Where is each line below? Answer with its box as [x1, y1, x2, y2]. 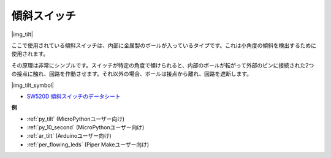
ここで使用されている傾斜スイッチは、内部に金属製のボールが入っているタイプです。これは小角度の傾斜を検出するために [11, 42, 317, 49]
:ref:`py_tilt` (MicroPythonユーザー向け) [26, 115, 125, 122]
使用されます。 [11, 50, 49, 58]
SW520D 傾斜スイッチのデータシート [26, 92, 121, 100]
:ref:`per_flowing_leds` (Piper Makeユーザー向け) [26, 141, 150, 148]
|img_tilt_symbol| [11, 81, 55, 89]
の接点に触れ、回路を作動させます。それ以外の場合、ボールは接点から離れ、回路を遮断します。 [11, 70, 253, 78]
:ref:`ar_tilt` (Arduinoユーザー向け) [26, 132, 112, 140]
